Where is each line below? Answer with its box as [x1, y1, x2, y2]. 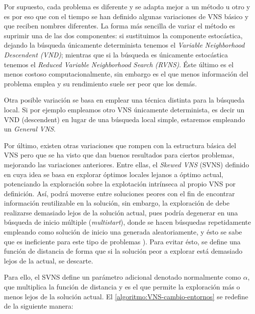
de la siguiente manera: [4, 301, 74, 311]
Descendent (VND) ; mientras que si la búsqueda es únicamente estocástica [4, 49, 228, 59]
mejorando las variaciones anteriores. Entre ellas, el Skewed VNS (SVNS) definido [4, 159, 249, 169]
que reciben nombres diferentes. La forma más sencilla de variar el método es [4, 21, 235, 31]
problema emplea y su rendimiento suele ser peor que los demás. [4, 78, 197, 88]
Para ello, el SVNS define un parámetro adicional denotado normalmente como [4, 272, 241, 282]
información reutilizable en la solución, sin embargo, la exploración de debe [4, 198, 229, 208]
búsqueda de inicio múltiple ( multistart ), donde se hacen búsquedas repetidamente [4, 217, 251, 227]
